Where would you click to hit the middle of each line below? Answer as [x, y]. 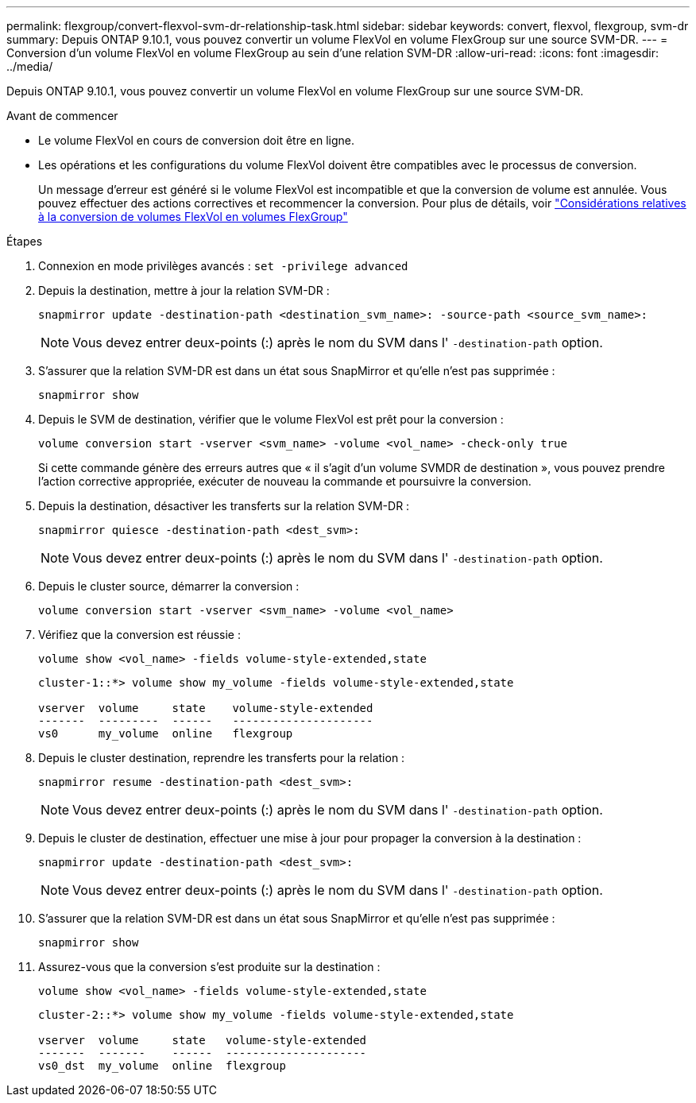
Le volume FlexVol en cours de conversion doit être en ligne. [196, 140]
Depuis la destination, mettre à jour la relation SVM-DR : [184, 290]
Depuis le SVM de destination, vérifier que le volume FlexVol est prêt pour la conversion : [271, 419]
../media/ [30, 66]
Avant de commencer [62, 116]
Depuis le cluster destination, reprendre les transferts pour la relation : [222, 758]
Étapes [25, 241]
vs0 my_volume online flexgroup [166, 733]
